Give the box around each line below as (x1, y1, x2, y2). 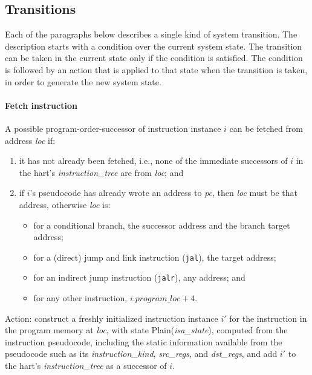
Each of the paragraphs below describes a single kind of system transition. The (5, 28, 297, 41)
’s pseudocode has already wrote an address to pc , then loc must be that (30, 186, 298, 199)
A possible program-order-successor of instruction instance (5, 122, 221, 134)
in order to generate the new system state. (5, 75, 161, 88)
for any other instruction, (33, 292, 128, 304)
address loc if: (5, 134, 56, 146)
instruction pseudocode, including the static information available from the (5, 335, 282, 348)
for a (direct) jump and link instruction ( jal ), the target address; (33, 250, 276, 263)
